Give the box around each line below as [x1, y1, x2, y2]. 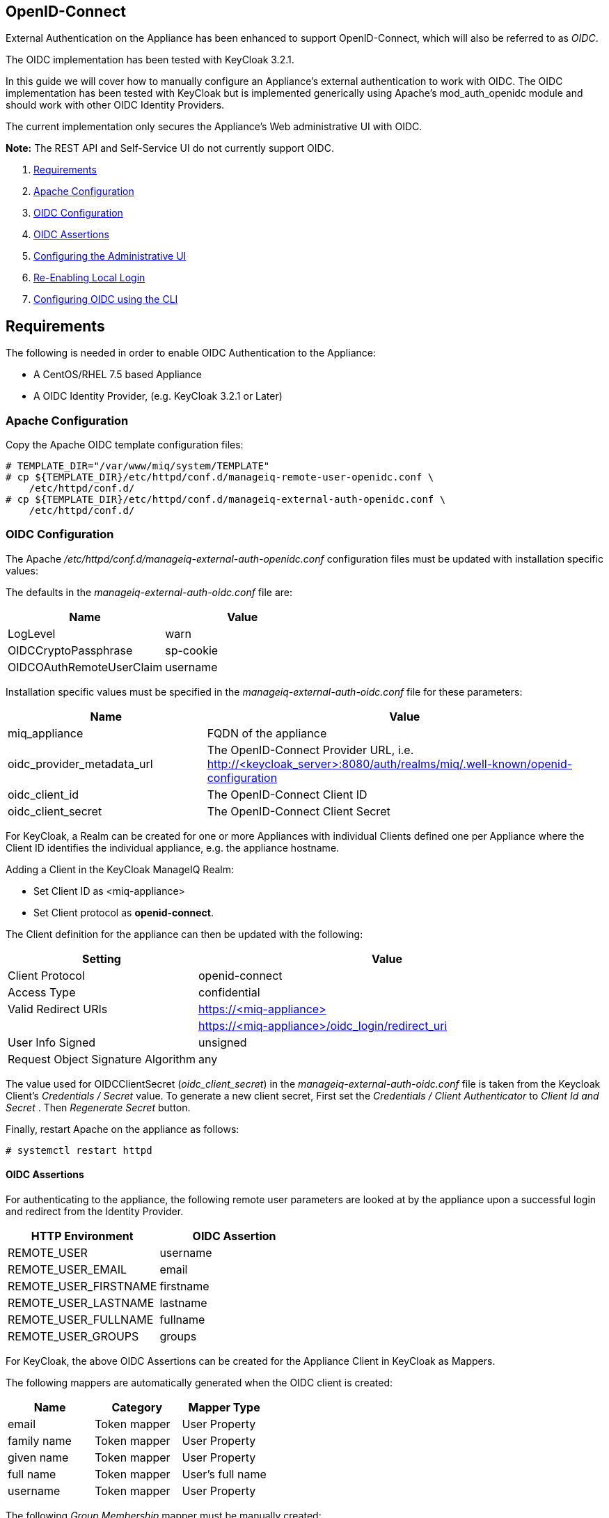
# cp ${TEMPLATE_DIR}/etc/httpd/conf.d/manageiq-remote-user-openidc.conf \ [6, 471, 434, 483]
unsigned [198, 1035, 247, 1049]
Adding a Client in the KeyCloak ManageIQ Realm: [6, 863, 234, 875]
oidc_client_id [8, 787, 79, 801]
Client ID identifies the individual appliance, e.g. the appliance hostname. [6, 841, 340, 854]
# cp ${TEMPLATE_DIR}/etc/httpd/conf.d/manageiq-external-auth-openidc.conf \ [6, 494, 446, 506]
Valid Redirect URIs [8, 1001, 108, 1016]
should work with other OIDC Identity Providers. [6, 99, 225, 111]
